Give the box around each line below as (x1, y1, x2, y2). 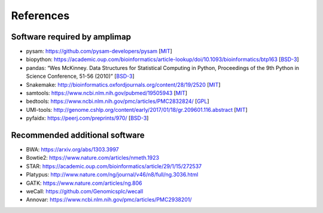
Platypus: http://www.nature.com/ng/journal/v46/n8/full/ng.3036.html (26, 171, 199, 178)
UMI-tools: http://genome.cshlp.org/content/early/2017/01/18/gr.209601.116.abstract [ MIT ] (26, 106, 248, 113)
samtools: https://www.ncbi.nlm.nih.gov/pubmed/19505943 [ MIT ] (26, 90, 188, 97)
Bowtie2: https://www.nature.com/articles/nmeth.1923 (26, 154, 160, 162)
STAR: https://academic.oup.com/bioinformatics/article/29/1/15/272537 (26, 162, 202, 170)
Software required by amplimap (11, 32, 132, 42)
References (11, 9, 70, 22)
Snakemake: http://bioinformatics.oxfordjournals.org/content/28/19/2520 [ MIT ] (26, 81, 221, 88)
